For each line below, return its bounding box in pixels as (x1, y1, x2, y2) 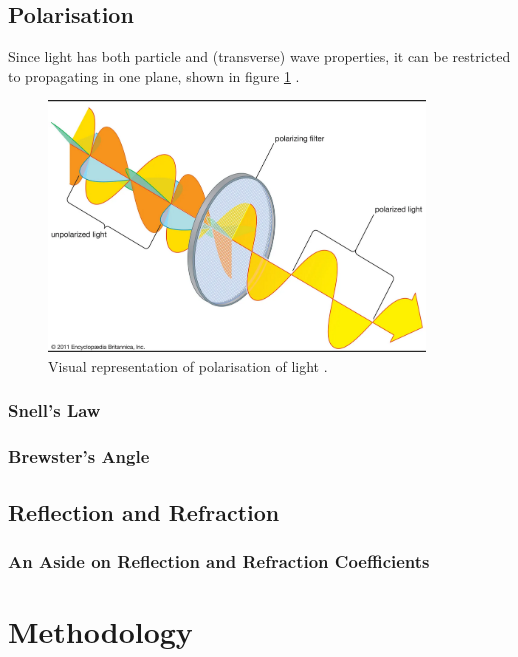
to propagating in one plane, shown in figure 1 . (8, 65, 300, 86)
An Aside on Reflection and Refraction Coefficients (8, 548, 430, 573)
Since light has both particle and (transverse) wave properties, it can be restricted (8, 46, 511, 67)
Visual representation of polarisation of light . (48, 355, 328, 376)
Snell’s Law (8, 398, 101, 423)
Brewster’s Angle (8, 444, 150, 469)
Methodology (8, 611, 193, 652)
